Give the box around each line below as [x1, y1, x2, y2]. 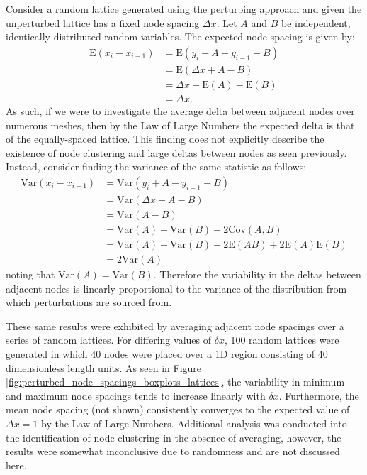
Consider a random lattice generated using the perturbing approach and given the [6, 1, 362, 16]
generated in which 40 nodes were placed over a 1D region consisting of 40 [6, 346, 328, 361]
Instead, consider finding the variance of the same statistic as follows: [6, 159, 307, 174]
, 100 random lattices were [224, 332, 339, 347]
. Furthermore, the [278, 388, 359, 403]
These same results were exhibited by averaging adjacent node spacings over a [6, 318, 344, 333]
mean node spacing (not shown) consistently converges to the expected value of [6, 402, 350, 417]
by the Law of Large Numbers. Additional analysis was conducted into [41, 416, 347, 430]
